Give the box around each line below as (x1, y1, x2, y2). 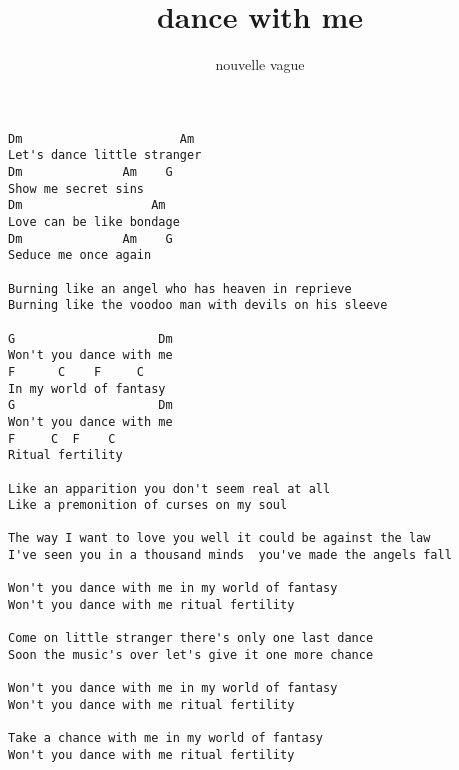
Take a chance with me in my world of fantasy (8, 731, 323, 746)
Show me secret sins (8, 181, 145, 196)
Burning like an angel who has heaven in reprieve (8, 281, 352, 296)
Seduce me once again (8, 248, 152, 263)
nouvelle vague (215, 54, 305, 75)
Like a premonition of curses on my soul (8, 498, 288, 513)
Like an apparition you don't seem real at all (8, 481, 331, 496)
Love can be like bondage (8, 215, 180, 229)
